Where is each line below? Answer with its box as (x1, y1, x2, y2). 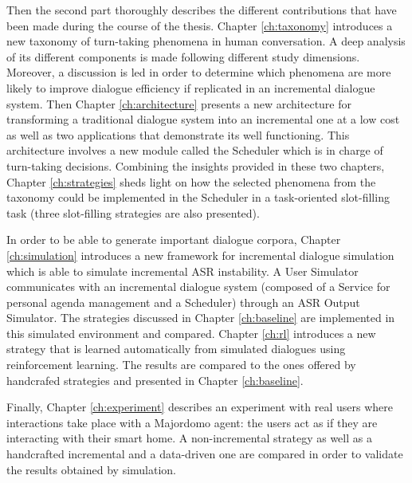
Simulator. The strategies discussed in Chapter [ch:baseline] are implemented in (6, 309, 395, 326)
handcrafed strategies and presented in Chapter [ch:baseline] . (6, 371, 304, 388)
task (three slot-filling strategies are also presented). (6, 204, 260, 221)
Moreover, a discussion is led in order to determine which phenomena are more (6, 64, 391, 80)
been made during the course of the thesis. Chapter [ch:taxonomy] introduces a (6, 17, 393, 33)
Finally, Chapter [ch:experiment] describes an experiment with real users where (6, 399, 393, 415)
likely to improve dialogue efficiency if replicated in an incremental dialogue (6, 79, 375, 96)
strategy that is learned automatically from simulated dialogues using (6, 340, 346, 357)
